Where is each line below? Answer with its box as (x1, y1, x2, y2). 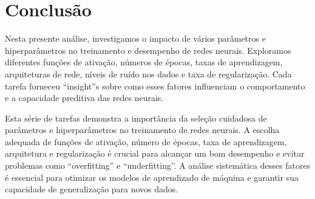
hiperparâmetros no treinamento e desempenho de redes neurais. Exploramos (5, 44, 291, 56)
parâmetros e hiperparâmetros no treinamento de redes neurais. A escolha (5, 123, 280, 136)
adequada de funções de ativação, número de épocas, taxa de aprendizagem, (5, 135, 287, 148)
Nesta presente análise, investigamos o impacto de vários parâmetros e (5, 32, 266, 45)
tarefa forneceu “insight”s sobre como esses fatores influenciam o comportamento (5, 79, 305, 92)
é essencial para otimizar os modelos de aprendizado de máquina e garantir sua (5, 171, 299, 183)
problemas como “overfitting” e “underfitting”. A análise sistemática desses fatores (5, 159, 311, 172)
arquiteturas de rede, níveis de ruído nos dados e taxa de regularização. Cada (5, 67, 292, 80)
